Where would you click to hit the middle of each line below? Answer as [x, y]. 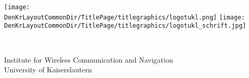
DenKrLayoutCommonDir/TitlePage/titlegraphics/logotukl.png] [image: [125, 17]
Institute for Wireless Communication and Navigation [89, 59]
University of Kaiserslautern [48, 70]
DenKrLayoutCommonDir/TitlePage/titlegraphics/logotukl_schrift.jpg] [125, 26]
